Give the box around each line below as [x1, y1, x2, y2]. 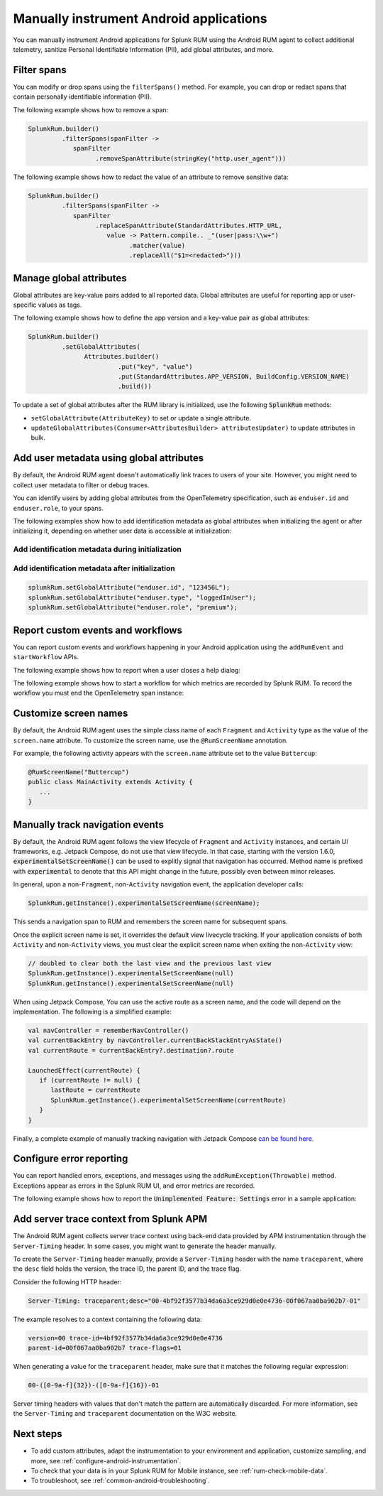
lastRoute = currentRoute [50, 1086, 141, 1094]
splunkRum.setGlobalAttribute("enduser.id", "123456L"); [28, 583, 231, 592]
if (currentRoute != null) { [39, 1076, 141, 1085]
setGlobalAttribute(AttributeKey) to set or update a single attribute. [30, 413, 252, 422]
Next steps [13, 1428, 62, 1440]
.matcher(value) [128, 242, 186, 249]
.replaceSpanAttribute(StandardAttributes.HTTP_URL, [95, 221, 283, 229]
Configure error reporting [13, 1153, 128, 1165]
